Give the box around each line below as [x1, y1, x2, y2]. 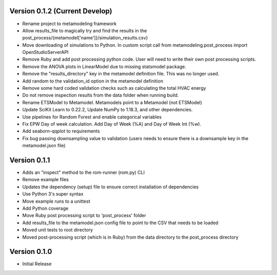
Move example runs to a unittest [22, 198, 90, 204]
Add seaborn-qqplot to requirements [22, 128, 100, 134]
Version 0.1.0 [9, 247, 52, 256]
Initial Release [22, 261, 52, 267]
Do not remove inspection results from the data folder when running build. [22, 92, 179, 99]
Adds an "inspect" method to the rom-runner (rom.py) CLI [22, 169, 145, 175]
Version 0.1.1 [9, 155, 50, 164]
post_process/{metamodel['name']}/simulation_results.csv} [22, 35, 148, 41]
